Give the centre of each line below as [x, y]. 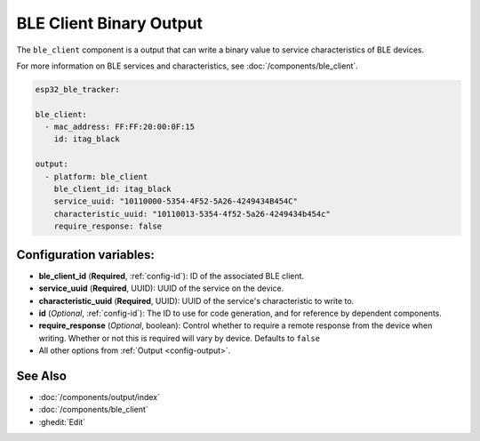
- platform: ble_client [96, 176]
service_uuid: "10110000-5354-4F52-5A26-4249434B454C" [176, 201]
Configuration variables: [86, 255]
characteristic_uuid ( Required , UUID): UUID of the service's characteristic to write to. [196, 301]
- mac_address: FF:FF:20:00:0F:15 [120, 127]
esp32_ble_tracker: [77, 89]
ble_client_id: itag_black [113, 189]
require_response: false [108, 226]
